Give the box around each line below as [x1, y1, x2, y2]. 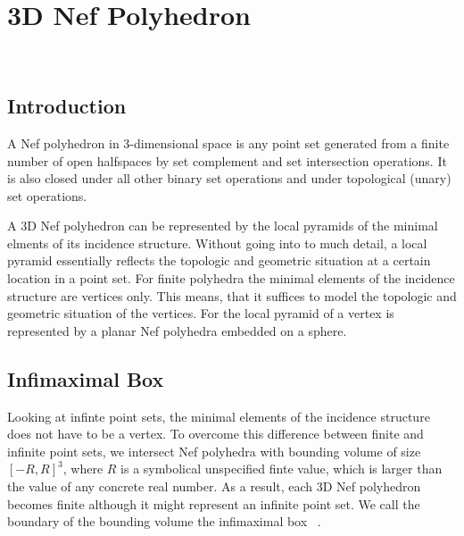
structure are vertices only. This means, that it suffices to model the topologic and [7, 286, 457, 305]
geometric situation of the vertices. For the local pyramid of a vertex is [7, 304, 394, 322]
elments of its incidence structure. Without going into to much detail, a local [7, 233, 427, 252]
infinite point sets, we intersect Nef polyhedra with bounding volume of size [7, 441, 421, 460]
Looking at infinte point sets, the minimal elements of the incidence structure [7, 406, 430, 425]
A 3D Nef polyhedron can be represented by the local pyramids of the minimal [7, 216, 438, 235]
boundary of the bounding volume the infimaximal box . [7, 512, 321, 531]
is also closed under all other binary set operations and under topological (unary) [7, 169, 452, 188]
